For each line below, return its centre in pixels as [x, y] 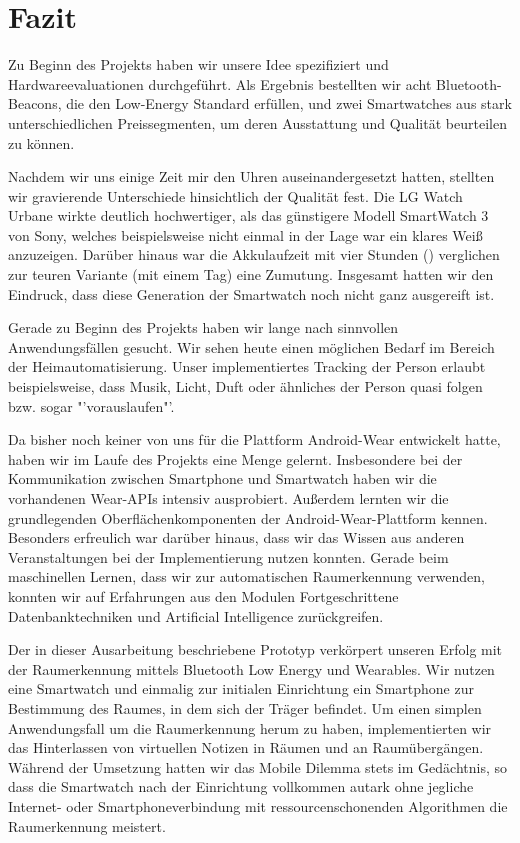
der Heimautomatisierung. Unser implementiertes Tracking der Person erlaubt [247, 366]
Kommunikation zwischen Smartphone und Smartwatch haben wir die [222, 478]
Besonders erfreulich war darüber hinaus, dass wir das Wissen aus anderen [236, 537]
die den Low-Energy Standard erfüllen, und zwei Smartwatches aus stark [289, 103]
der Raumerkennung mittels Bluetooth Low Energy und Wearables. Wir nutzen [251, 668]
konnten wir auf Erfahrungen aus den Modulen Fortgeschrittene [203, 595]
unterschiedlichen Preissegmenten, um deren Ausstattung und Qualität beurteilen [257, 122]
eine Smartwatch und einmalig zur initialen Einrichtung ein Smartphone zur [241, 688]
